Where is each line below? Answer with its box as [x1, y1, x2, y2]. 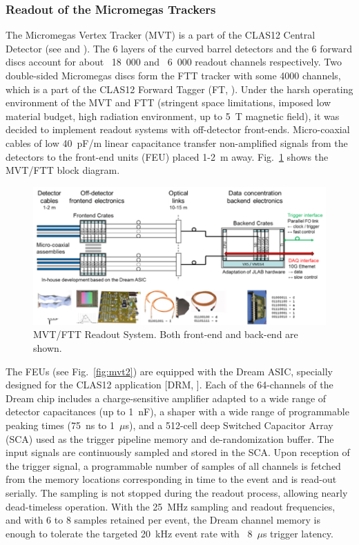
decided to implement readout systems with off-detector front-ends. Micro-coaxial [6, 122, 350, 137]
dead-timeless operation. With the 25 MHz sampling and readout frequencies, [6, 499, 336, 513]
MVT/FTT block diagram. [6, 163, 120, 177]
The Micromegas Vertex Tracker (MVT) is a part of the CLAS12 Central [6, 28, 316, 42]
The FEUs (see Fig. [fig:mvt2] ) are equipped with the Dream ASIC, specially [6, 364, 333, 378]
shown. [33, 340, 62, 355]
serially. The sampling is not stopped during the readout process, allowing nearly [6, 485, 348, 499]
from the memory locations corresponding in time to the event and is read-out [6, 472, 337, 486]
